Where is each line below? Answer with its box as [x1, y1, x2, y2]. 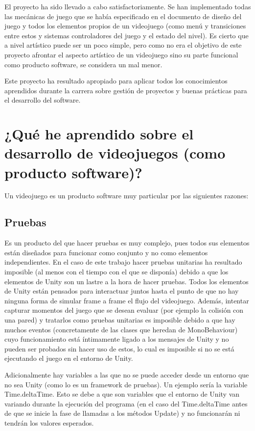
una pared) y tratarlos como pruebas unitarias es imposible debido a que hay [4, 314, 235, 324]
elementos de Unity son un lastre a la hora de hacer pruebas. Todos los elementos [4, 276, 249, 286]
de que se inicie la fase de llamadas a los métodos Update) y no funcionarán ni [4, 408, 240, 418]
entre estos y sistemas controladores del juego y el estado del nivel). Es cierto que [4, 30, 249, 40]
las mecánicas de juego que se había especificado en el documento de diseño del [4, 11, 242, 21]
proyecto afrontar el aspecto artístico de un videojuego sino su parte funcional [4, 49, 238, 59]
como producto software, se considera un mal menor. [4, 59, 162, 69]
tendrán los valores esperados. [4, 417, 94, 428]
